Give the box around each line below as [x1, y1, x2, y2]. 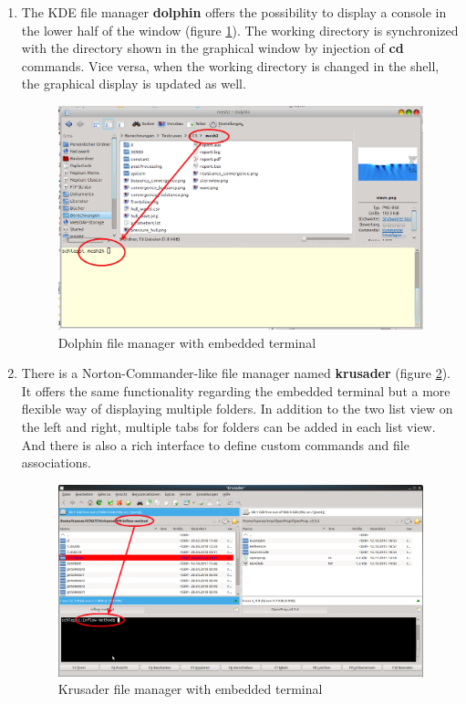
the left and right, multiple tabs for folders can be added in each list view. [21, 416, 436, 436]
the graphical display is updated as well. [21, 74, 246, 93]
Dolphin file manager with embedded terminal [57, 332, 316, 352]
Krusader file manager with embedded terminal [57, 679, 323, 699]
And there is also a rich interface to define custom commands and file [21, 435, 409, 454]
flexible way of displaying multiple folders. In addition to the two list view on [21, 399, 453, 418]
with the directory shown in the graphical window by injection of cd [21, 38, 404, 58]
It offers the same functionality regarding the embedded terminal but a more [21, 381, 450, 400]
